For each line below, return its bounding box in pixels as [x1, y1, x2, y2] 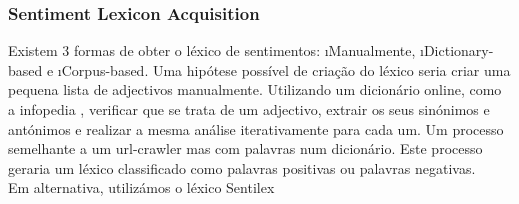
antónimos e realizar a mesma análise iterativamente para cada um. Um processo [8, 118, 504, 139]
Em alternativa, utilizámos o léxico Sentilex [8, 177, 275, 198]
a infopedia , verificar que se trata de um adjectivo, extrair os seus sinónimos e [8, 99, 490, 119]
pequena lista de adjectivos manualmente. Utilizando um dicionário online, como [8, 79, 502, 100]
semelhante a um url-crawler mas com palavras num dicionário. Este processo [8, 138, 483, 159]
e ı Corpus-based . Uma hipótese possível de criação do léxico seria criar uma [46, 59, 511, 80]
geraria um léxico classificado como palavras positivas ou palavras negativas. [8, 157, 476, 178]
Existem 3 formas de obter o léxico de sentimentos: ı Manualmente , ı [8, 40, 424, 61]
